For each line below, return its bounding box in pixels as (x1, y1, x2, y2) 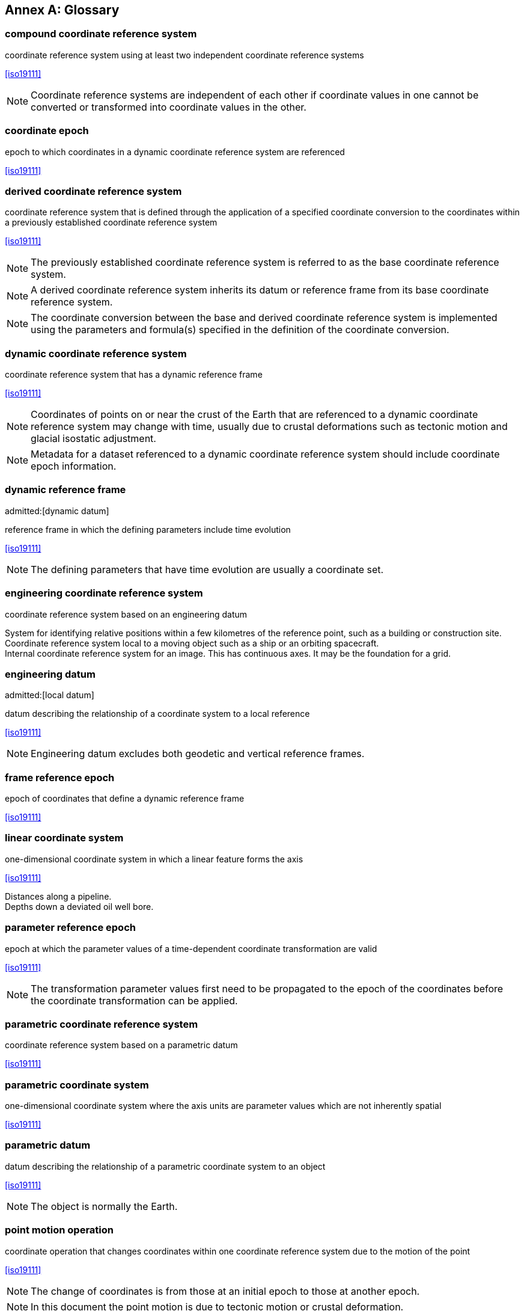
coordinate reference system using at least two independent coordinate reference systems (5, 49, 364, 60)
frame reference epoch (5, 771, 115, 784)
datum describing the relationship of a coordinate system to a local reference (5, 708, 310, 719)
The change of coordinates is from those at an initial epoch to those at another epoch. (31, 1285, 420, 1297)
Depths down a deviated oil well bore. (5, 901, 154, 912)
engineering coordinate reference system (5, 587, 203, 600)
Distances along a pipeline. (5, 891, 112, 901)
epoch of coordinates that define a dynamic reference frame (5, 793, 245, 804)
